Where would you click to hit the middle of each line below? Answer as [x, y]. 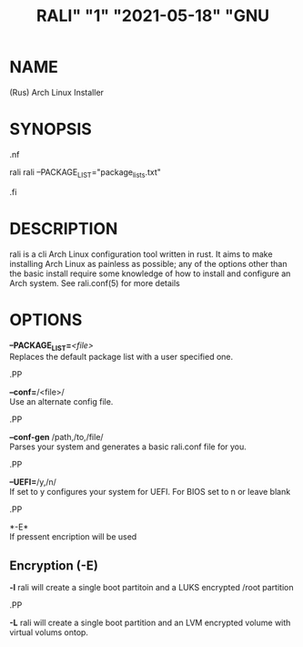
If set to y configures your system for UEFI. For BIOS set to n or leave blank [150, 492]
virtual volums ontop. [49, 632]
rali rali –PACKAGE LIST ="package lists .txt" [86, 173]
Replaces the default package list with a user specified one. [121, 357]
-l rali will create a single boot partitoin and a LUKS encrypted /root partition [151, 588]
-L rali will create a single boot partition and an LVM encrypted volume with [150, 623]
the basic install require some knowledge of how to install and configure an [150, 273]
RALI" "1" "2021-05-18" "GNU [153, 16]
